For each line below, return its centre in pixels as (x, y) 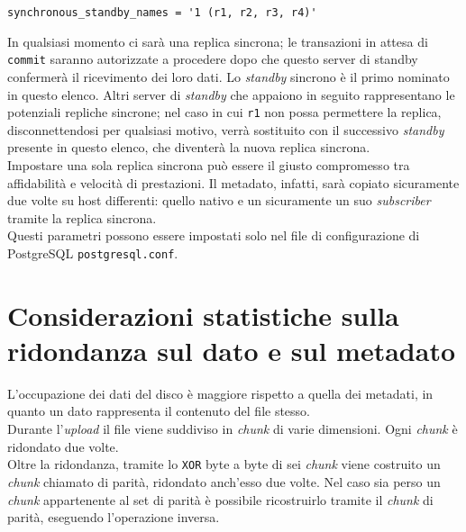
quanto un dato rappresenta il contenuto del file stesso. (159, 411)
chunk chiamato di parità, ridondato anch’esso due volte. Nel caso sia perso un (224, 481)
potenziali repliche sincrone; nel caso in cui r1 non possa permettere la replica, (224, 112)
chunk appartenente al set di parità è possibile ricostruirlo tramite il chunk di (220, 499)
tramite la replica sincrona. (82, 217)
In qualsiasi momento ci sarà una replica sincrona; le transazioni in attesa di (218, 41)
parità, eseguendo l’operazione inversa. (114, 517)
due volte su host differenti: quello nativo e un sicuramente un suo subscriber (219, 200)
